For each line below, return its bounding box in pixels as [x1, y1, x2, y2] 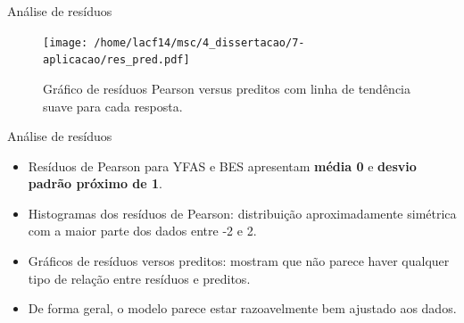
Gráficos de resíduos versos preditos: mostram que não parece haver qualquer [28, 252, 450, 270]
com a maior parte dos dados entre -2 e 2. [28, 221, 257, 240]
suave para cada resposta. [43, 96, 183, 115]
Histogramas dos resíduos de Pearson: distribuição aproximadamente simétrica [28, 203, 457, 222]
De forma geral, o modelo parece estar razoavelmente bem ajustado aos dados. [28, 299, 457, 318]
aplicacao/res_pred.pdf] [43, 54, 190, 67]
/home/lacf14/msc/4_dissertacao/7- [94, 36, 305, 49]
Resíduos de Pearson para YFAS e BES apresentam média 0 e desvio [28, 156, 417, 175]
